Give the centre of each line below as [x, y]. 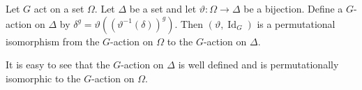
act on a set [59, 8]
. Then [189, 23]
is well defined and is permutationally [258, 65]
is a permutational [296, 23]
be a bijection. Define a [293, 8]
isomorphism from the [53, 41]
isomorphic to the [43, 78]
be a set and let [163, 8]
